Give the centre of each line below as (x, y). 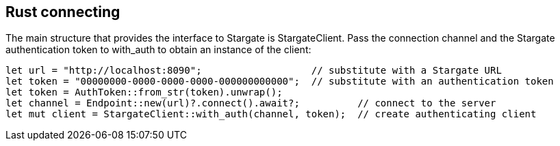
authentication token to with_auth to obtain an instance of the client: (158, 50)
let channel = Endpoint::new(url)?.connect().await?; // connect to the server (251, 103)
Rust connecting (63, 12)
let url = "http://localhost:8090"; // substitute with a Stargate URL (254, 71)
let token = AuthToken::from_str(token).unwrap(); (144, 92)
